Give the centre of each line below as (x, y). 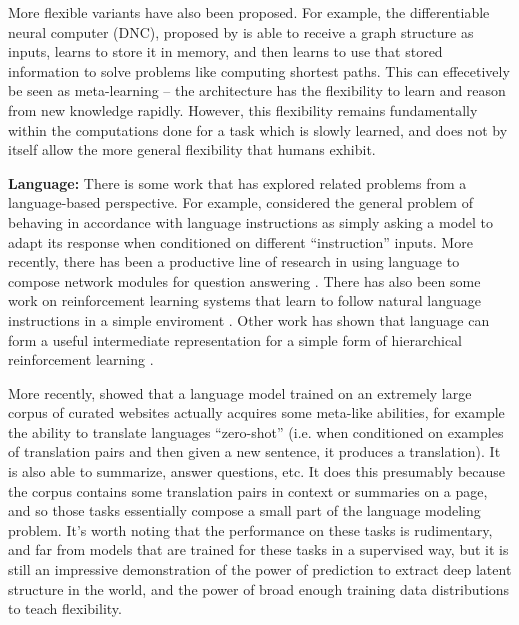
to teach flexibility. (65, 608)
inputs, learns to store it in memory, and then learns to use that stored (225, 51)
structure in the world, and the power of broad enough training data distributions (259, 588)
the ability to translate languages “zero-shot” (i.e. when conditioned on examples (256, 431)
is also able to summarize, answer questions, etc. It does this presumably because (257, 471)
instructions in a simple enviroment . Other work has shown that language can (249, 319)
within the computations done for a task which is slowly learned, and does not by (258, 129)
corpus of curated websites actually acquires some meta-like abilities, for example (256, 412)
